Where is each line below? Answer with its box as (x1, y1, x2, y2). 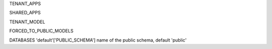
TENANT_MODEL (9, 19, 45, 25)
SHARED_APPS (9, 10, 41, 16)
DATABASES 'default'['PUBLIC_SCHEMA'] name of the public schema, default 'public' (9, 37, 187, 43)
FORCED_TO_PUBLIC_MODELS (9, 28, 74, 34)
